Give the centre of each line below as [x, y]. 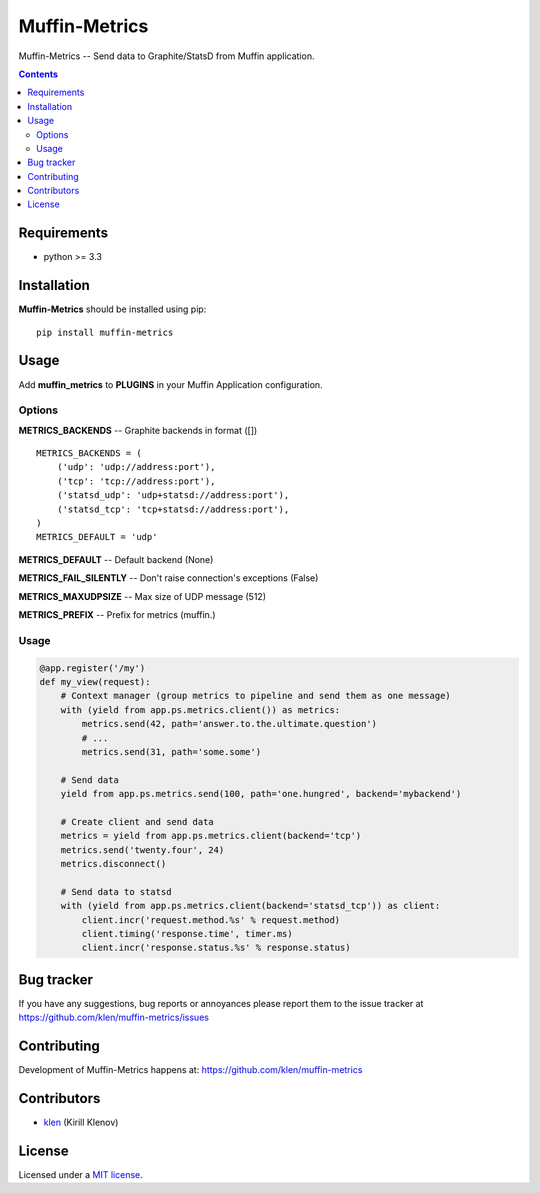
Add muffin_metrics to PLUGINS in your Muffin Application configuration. [171, 384]
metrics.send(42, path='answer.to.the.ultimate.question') [229, 724]
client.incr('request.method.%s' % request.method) [211, 919]
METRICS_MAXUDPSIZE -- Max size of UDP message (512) [142, 596]
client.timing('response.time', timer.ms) [187, 933]
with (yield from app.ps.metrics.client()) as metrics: [200, 709]
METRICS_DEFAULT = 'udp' [97, 537]
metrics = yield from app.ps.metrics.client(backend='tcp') [211, 836]
